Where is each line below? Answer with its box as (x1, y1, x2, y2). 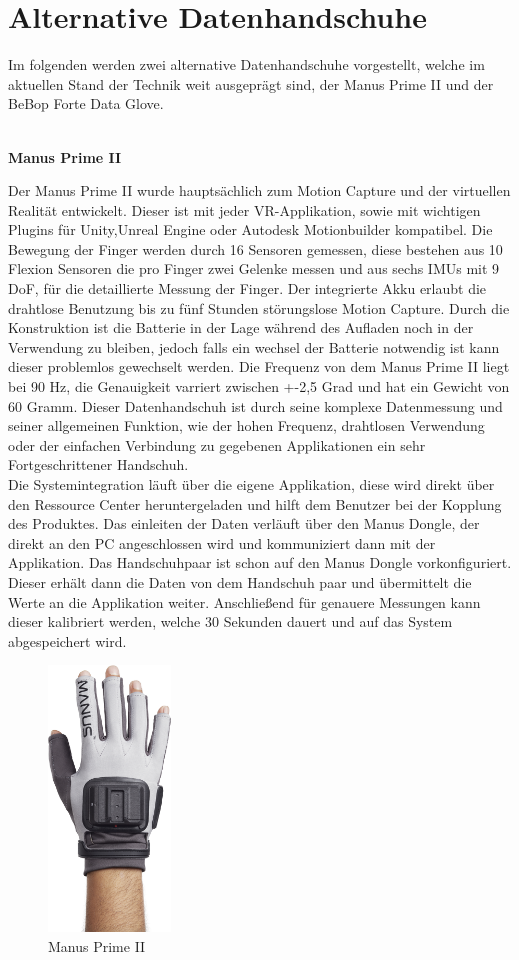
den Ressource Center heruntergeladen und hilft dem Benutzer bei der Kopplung (8, 493, 502, 514)
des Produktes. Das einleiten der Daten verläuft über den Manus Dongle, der (8, 513, 480, 534)
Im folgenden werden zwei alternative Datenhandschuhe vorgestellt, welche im (8, 54, 485, 75)
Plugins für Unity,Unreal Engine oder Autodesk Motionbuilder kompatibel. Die (8, 219, 493, 240)
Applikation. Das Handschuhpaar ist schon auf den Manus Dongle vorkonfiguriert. (8, 552, 512, 573)
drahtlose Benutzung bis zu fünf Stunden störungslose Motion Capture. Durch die (8, 297, 510, 318)
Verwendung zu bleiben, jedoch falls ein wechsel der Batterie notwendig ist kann (8, 336, 500, 357)
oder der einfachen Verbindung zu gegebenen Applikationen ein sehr (8, 434, 426, 455)
